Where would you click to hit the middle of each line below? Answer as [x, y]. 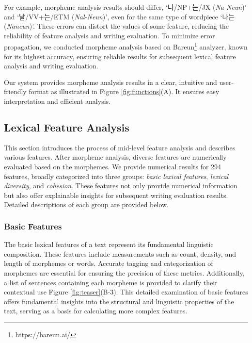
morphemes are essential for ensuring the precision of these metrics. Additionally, [124, 272]
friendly [15, 91]
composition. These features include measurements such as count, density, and [120, 253]
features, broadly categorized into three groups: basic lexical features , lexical [116, 176]
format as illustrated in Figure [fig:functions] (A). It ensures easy [124, 91]
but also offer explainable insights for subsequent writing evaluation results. [116, 195]
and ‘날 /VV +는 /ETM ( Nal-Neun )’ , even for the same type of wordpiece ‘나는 [119, 16]
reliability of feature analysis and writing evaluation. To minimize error [110, 35]
